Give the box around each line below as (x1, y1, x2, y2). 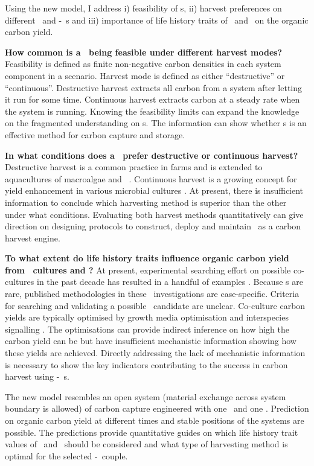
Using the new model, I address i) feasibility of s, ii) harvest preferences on (5, 2, 282, 14)
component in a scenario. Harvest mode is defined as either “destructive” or (5, 69, 285, 81)
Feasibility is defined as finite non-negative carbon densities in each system (5, 57, 281, 70)
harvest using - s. (5, 370, 69, 383)
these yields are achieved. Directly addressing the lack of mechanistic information (5, 346, 306, 359)
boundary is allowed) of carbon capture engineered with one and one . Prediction (5, 402, 309, 415)
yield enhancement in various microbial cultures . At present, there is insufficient (5, 184, 304, 197)
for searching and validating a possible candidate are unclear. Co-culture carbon (5, 299, 306, 311)
